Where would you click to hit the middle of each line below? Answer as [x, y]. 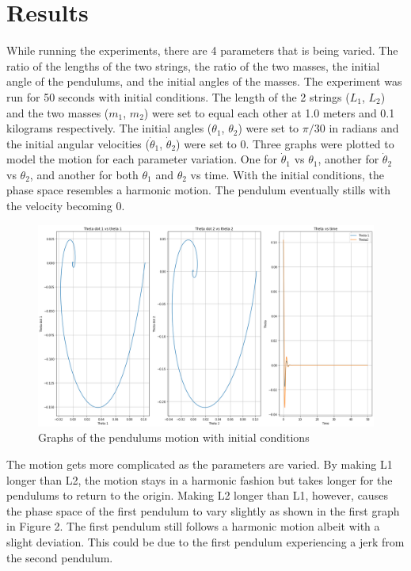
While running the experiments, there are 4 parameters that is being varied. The [202, 50]
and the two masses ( [58, 112]
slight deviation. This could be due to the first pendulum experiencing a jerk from [205, 542]
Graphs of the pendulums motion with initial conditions [174, 437]
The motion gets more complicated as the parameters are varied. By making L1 [200, 464]
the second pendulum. [60, 557]
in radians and [364, 128]
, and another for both [84, 174]
